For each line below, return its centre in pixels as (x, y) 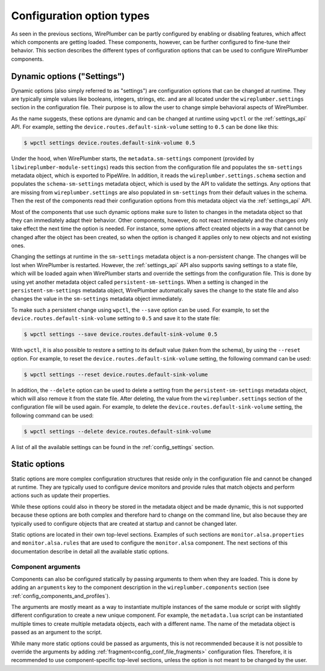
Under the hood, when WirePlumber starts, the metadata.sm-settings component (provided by (133, 159)
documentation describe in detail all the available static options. (90, 551)
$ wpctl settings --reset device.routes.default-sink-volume (116, 374)
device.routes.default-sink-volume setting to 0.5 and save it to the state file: (116, 318)
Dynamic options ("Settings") (68, 76)
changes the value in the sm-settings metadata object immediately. (97, 299)
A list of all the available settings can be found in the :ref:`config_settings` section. (113, 447)
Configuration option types (80, 16)
